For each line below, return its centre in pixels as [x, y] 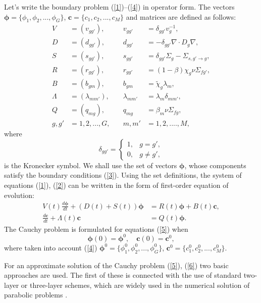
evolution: [19, 195]
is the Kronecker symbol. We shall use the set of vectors [91, 165]
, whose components [215, 165]
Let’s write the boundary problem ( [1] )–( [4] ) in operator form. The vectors [119, 7]
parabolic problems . [36, 295]
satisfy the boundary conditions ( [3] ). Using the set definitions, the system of [123, 175]
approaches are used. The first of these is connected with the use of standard [123, 275]
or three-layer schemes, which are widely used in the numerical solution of [135, 285]
